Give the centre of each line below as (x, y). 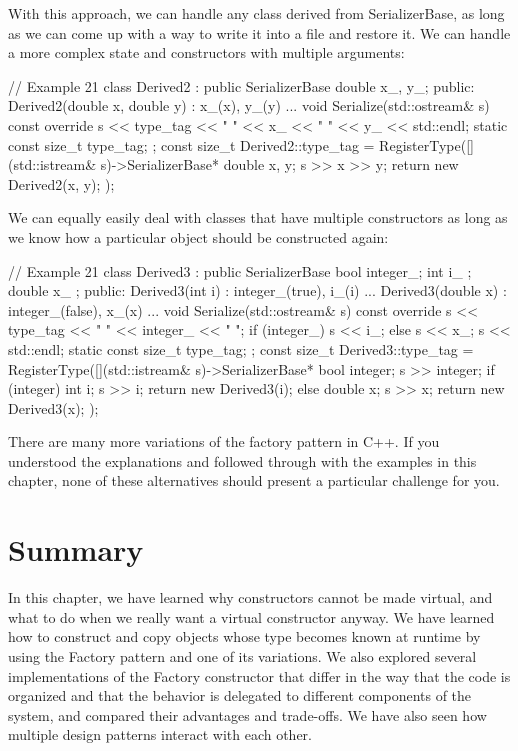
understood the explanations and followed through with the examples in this (242, 460)
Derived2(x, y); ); (61, 183)
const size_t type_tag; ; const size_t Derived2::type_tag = (191, 144)
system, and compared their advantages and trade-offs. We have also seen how (247, 714)
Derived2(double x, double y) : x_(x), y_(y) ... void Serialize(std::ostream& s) (249, 105)
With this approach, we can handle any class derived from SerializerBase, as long (256, 13)
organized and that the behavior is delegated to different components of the (240, 695)
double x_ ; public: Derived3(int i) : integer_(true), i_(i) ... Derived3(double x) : (257, 290)
